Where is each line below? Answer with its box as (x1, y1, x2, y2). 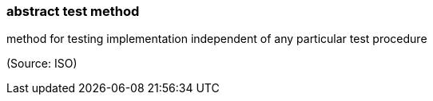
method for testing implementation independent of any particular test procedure (6, 32, 427, 46)
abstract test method (6, 3, 140, 19)
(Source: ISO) (6, 56, 77, 71)
